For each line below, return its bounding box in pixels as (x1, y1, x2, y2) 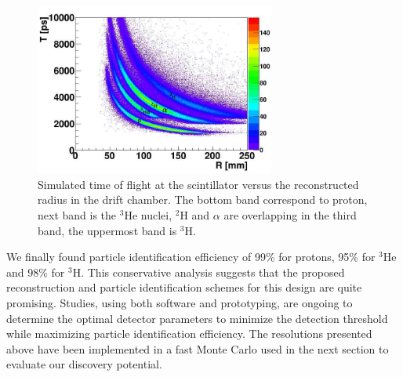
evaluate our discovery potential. (6, 356, 162, 372)
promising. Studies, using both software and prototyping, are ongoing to (6, 295, 353, 311)
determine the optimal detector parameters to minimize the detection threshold (6, 310, 388, 326)
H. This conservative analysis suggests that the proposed (72, 263, 345, 280)
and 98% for (6, 263, 65, 280)
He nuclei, (124, 207, 172, 223)
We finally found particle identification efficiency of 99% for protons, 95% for (6, 248, 376, 265)
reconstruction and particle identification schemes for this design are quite (6, 279, 362, 295)
